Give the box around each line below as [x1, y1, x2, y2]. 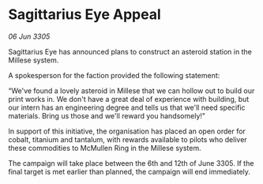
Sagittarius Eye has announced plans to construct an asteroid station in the [8, 47, 253, 56]
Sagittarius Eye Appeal [8, 6, 161, 24]
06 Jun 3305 [8, 32, 51, 41]
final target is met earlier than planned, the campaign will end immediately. [8, 167, 251, 176]
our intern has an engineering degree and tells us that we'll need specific [8, 103, 246, 112]
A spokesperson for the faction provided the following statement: [8, 70, 220, 80]
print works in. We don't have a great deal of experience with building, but [8, 94, 250, 103]
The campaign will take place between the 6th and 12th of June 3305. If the [8, 158, 254, 167]
